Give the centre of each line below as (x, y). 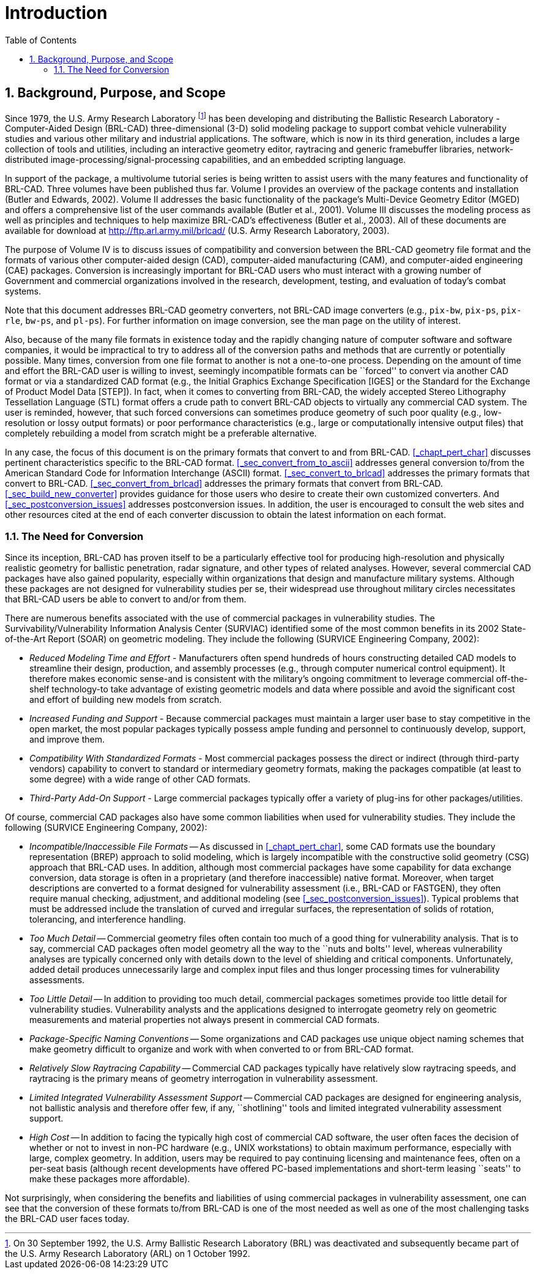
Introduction (56, 13)
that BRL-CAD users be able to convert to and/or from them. (126, 599)
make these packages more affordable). (110, 1179)
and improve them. (67, 739)
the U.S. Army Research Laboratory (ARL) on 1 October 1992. (128, 1253)
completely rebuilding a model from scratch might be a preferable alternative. (161, 433)
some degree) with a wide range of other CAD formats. (140, 779)
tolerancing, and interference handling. (108, 919)
